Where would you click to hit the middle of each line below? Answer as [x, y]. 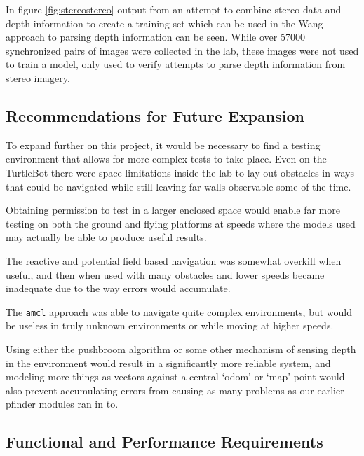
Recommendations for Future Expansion [155, 115]
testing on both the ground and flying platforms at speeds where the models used [181, 223]
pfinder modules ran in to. [62, 404]
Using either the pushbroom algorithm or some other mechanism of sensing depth [181, 348]
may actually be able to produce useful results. [106, 237]
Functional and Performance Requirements [164, 442]
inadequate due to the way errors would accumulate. [118, 288]
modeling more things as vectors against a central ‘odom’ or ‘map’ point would [175, 376]
